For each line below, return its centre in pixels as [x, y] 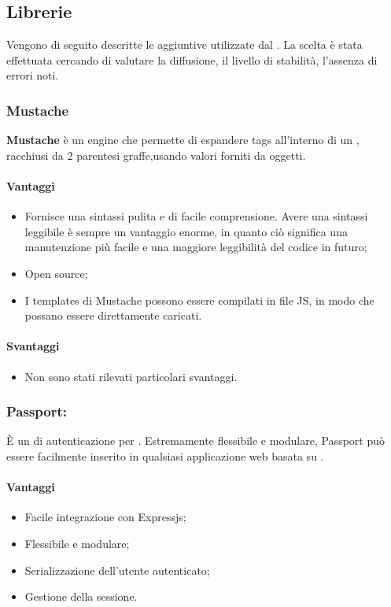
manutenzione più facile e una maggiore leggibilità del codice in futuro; [196, 247]
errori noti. [33, 75]
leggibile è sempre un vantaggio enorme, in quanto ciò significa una [186, 231]
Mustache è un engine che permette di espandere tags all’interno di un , [183, 140]
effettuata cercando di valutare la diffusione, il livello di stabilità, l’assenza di [192, 59]
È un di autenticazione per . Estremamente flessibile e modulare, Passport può [196, 440]
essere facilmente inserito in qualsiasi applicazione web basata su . [165, 455]
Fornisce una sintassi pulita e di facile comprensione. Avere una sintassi [196, 216]
